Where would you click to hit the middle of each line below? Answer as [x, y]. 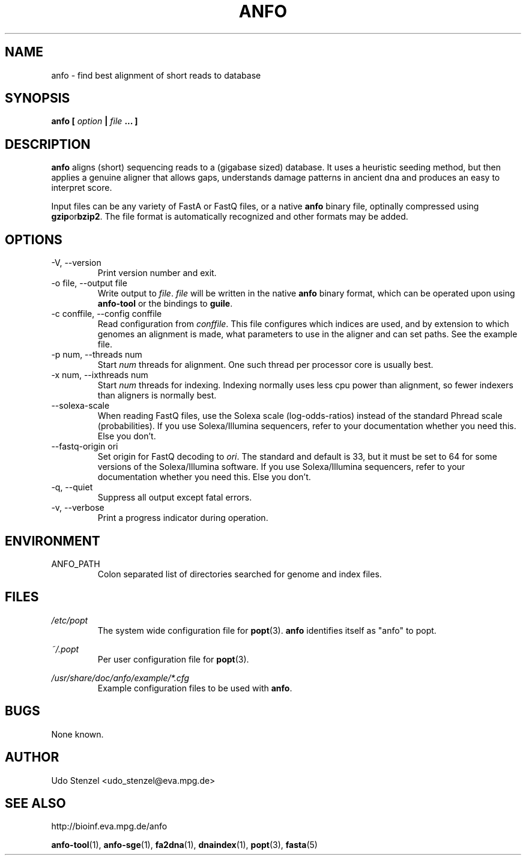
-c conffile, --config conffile [107, 314]
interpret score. [82, 188]
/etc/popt [70, 620]
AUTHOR [32, 757]
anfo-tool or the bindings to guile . [165, 304]
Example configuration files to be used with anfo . [195, 688]
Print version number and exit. [157, 273]
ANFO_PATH [76, 564]
